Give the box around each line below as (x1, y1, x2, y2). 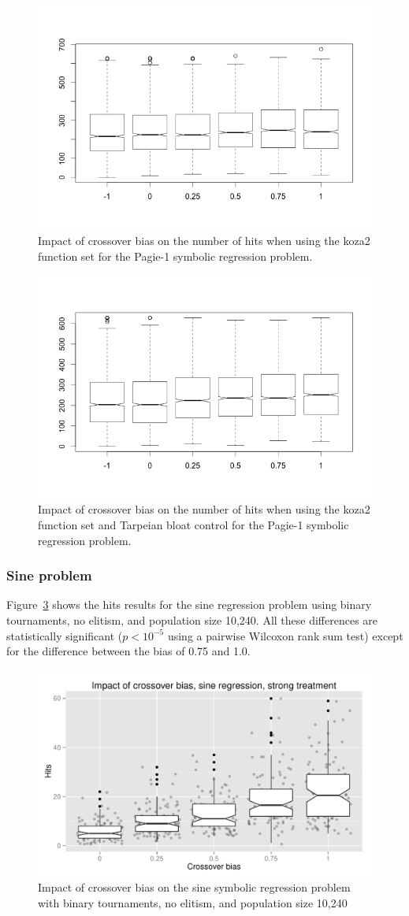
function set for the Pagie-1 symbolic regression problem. (38, 247, 313, 264)
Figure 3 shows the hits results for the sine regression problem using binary (6, 596, 372, 613)
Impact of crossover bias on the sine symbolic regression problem (38, 879, 351, 896)
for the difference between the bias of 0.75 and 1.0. (6, 643, 251, 659)
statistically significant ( (6, 627, 123, 643)
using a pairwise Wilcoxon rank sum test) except (167, 627, 403, 643)
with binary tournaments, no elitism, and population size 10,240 (38, 894, 348, 910)
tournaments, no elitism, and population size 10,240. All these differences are (6, 611, 378, 628)
